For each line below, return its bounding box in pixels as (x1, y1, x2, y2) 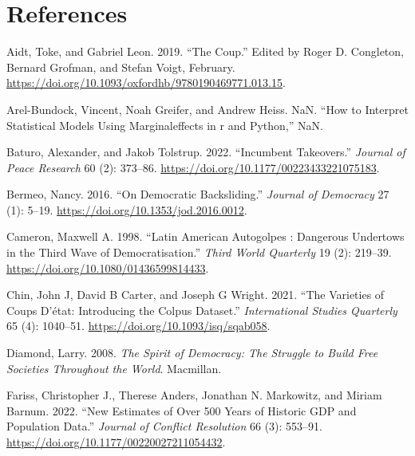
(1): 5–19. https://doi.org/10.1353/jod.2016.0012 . (6, 201, 247, 218)
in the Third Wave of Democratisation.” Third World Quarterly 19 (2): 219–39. (6, 244, 392, 261)
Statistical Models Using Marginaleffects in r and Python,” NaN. (6, 116, 323, 133)
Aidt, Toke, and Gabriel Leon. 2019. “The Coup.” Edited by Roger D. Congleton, (6, 43, 404, 60)
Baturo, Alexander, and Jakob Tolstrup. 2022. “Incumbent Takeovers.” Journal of (6, 143, 405, 160)
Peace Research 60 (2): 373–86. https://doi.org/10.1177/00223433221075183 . (6, 159, 380, 175)
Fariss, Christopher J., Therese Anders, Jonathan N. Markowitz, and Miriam (6, 387, 382, 403)
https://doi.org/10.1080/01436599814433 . (6, 259, 209, 276)
